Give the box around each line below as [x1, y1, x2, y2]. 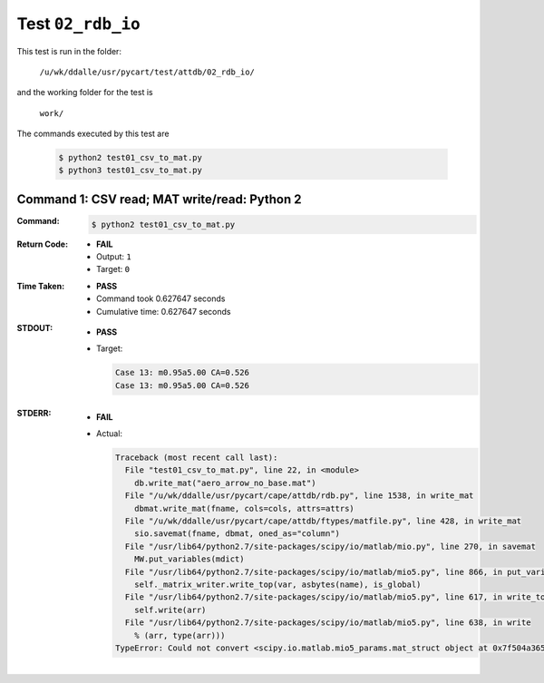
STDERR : [16, 407, 52, 418]
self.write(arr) [134, 604, 207, 615]
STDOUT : [16, 322, 53, 333]
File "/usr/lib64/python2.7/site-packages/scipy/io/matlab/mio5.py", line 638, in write [124, 618, 531, 628]
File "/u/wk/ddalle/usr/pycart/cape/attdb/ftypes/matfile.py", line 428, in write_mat [124, 515, 522, 526]
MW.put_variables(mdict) [134, 554, 245, 564]
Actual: [96, 428, 122, 439]
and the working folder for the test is [16, 87, 153, 98]
